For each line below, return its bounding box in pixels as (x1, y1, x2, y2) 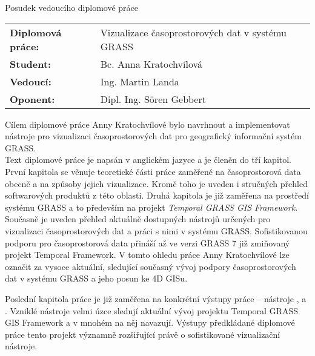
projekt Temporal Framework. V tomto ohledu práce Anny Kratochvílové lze (5, 248, 290, 261)
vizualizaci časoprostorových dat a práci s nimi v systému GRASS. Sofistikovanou (5, 224, 308, 237)
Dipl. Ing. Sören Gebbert (100, 91, 206, 106)
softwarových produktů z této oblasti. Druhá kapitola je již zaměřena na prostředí (5, 189, 309, 202)
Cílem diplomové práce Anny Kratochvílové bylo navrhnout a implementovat (5, 117, 290, 130)
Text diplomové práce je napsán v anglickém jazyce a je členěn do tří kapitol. (5, 153, 292, 166)
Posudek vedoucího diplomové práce (5, 1, 139, 13)
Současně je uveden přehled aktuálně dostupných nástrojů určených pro (5, 213, 271, 225)
